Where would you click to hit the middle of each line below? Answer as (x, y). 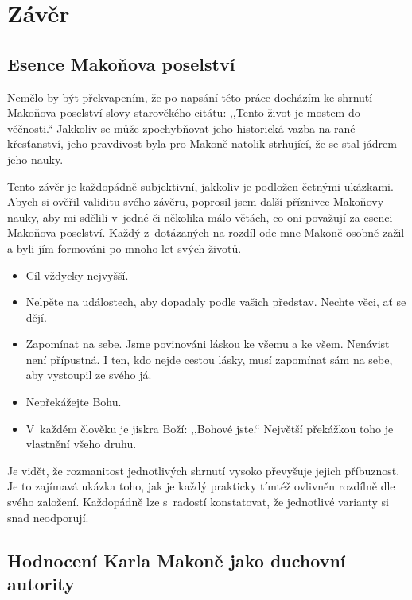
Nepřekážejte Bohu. (74, 402)
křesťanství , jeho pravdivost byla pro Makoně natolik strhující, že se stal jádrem (202, 143)
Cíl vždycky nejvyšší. (77, 275)
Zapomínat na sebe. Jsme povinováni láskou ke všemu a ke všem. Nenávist (208, 344)
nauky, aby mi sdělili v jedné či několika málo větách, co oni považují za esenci (200, 217)
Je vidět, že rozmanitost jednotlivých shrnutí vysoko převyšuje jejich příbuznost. (204, 470)
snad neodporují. (48, 517)
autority (41, 584)
